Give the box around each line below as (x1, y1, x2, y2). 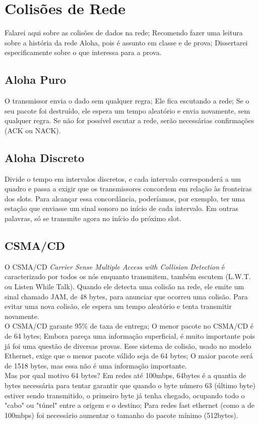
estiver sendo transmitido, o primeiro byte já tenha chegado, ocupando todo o (5, 390, 245, 400)
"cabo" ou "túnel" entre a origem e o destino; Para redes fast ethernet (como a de (5, 400, 254, 410)
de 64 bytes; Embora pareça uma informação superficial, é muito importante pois (5, 331, 255, 341)
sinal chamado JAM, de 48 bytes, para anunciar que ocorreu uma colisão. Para (5, 291, 248, 301)
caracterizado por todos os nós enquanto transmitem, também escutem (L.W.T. (5, 271, 251, 282)
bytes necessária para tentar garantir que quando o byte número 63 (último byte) (5, 380, 255, 390)
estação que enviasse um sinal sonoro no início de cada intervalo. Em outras (5, 203, 238, 214)
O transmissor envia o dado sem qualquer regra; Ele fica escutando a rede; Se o (5, 95, 249, 106)
